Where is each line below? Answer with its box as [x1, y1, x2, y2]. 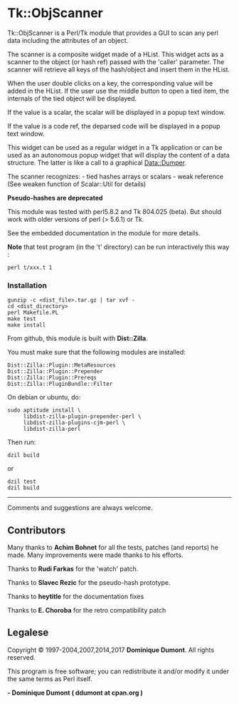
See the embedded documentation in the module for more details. [7, 228, 201, 237]
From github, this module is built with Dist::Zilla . [7, 334, 148, 343]
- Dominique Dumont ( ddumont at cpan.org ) [7, 688, 144, 697]
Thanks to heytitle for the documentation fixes [7, 592, 144, 601]
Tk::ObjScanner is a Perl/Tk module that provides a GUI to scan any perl [7, 29, 218, 37]
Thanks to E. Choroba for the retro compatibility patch [7, 606, 166, 615]
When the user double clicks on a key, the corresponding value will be [7, 78, 213, 87]
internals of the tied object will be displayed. [7, 94, 137, 103]
